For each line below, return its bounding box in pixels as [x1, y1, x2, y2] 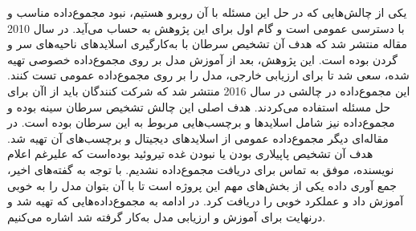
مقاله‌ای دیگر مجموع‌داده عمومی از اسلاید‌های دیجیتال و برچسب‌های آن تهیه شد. [7, 129, 389, 146]
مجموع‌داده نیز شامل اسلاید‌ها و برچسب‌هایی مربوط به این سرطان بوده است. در [7, 114, 395, 131]
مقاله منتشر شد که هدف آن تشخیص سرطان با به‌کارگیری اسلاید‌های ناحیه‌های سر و [7, 35, 408, 52]
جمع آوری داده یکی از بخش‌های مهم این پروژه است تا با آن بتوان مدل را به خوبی [7, 176, 397, 193]
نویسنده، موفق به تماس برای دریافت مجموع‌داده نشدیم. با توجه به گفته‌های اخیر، [7, 160, 394, 177]
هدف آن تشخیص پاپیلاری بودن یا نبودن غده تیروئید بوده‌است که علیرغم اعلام [7, 145, 373, 162]
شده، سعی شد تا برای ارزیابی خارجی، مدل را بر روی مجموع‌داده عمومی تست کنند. [7, 67, 410, 83]
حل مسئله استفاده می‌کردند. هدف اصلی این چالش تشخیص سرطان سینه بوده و [7, 98, 391, 115]
